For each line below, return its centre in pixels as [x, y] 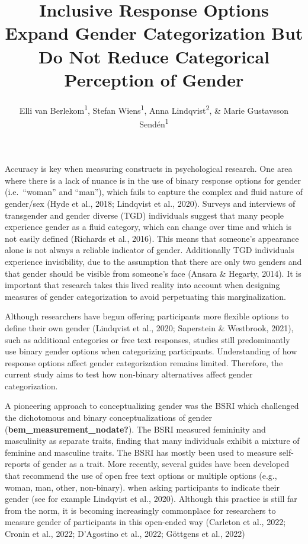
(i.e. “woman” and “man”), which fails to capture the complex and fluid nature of [154, 192]
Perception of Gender [154, 79]
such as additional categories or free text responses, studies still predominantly [147, 339]
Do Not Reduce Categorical [154, 56]
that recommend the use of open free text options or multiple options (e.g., [141, 476]
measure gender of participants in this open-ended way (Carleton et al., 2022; [145, 522]
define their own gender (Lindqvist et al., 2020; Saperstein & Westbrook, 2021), [149, 327]
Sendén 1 [154, 123]
